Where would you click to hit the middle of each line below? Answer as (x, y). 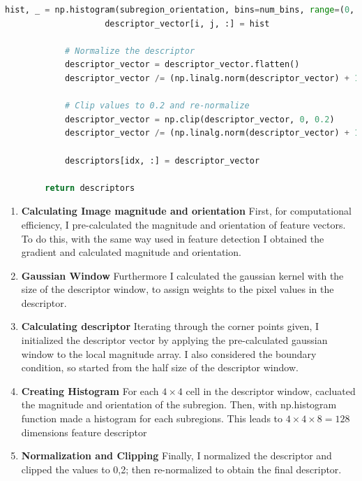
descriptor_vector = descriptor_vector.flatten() (182, 65)
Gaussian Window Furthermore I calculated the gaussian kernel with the (182, 275)
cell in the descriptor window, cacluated (271, 390)
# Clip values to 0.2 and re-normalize (157, 106)
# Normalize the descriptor (130, 51)
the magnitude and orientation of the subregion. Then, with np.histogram (179, 404)
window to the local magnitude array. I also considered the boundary (169, 353)
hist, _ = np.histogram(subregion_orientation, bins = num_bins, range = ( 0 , (180, 10)
